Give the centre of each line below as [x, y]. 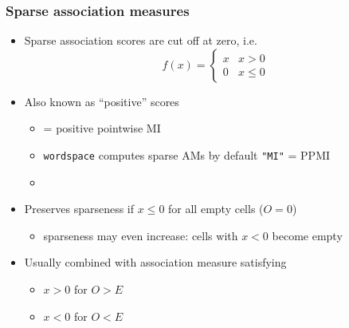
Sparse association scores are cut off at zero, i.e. [141, 40]
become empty [307, 235]
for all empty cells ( [216, 209]
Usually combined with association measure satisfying [155, 262]
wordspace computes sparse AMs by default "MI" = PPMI [187, 155]
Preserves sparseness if [79, 209]
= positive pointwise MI [102, 128]
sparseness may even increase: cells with [141, 235]
